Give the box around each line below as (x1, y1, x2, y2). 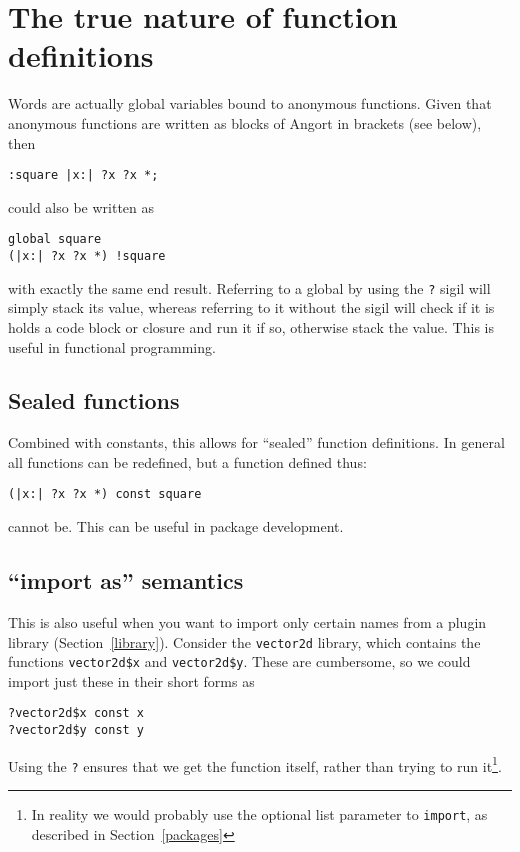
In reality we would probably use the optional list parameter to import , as (31, 804, 488, 825)
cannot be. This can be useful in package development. (8, 516, 344, 537)
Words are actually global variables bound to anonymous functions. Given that (8, 93, 492, 114)
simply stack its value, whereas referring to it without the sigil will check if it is (8, 297, 495, 318)
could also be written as (8, 196, 155, 217)
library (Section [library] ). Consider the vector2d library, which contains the (8, 631, 481, 652)
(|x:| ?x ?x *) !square (8, 249, 166, 263)
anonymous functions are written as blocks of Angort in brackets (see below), (8, 112, 482, 133)
